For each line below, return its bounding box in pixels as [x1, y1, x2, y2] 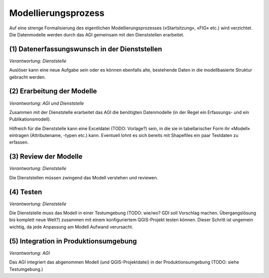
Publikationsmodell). [9, 116, 51, 122]
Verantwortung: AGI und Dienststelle [9, 100, 84, 106]
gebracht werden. [9, 74, 46, 80]
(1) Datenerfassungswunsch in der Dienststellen [9, 45, 162, 53]
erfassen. [9, 139, 29, 145]
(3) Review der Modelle [9, 152, 83, 161]
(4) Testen [9, 187, 42, 196]
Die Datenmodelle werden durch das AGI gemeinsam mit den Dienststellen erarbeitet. [9, 31, 184, 37]
